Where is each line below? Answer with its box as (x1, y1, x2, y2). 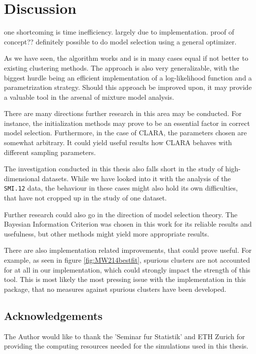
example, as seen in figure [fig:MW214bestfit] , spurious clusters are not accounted (4, 255, 250, 265)
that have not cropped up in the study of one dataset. (4, 193, 167, 203)
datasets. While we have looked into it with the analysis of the (42, 173, 231, 183)
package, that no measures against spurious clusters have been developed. (4, 283, 226, 294)
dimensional (4, 173, 40, 183)
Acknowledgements (4, 308, 103, 323)
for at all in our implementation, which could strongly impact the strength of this (4, 264, 251, 275)
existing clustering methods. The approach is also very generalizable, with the (4, 62, 239, 73)
